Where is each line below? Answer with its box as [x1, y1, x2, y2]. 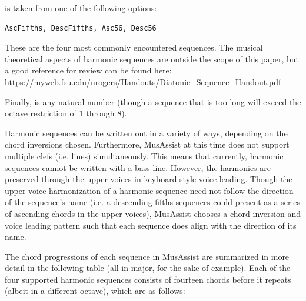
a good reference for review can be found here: [5, 64, 172, 76]
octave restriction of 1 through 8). [5, 107, 127, 119]
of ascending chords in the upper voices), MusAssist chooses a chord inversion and [5, 207, 301, 219]
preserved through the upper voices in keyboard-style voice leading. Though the [5, 173, 292, 185]
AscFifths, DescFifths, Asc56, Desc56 [5, 24, 157, 32]
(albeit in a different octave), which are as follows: [5, 285, 185, 297]
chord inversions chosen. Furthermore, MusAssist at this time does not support [5, 138, 290, 150]
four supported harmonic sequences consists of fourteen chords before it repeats [5, 273, 291, 285]
